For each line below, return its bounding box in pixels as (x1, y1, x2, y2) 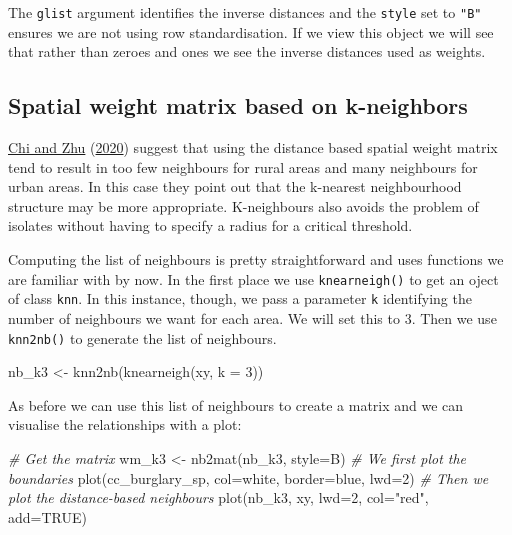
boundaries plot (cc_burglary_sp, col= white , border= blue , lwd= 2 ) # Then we (8, 467, 489, 488)
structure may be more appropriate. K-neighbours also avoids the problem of (8, 195, 479, 216)
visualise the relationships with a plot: (8, 414, 242, 435)
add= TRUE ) (8, 506, 87, 527)
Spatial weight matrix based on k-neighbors (8, 90, 468, 121)
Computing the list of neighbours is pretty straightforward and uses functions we (8, 249, 504, 270)
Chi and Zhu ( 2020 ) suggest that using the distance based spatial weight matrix (8, 137, 498, 158)
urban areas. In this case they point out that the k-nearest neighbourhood (8, 176, 462, 197)
